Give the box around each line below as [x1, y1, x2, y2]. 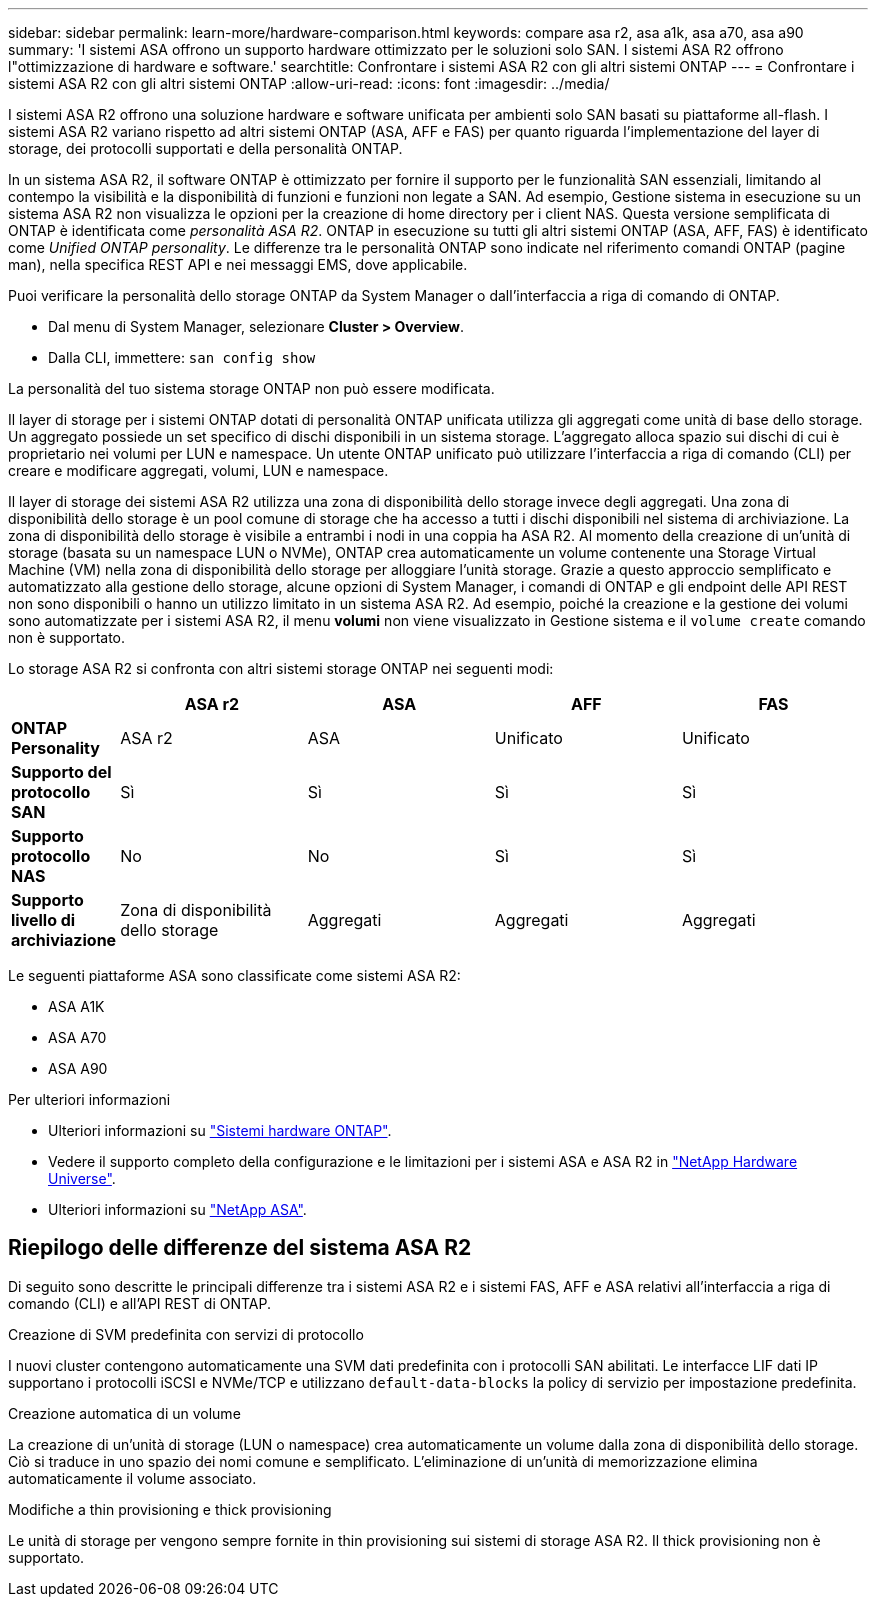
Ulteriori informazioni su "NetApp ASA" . [48, 1201, 307, 1218]
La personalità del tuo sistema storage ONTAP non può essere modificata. [8, 380, 495, 397]
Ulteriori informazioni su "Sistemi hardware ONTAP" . [48, 1122, 392, 1139]
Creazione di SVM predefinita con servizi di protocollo [8, 1325, 364, 1343]
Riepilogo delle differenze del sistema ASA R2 [8, 1235, 472, 1261]
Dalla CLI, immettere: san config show [48, 349, 316, 366]
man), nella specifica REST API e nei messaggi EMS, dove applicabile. [8, 256, 468, 273]
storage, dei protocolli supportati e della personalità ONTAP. [8, 140, 403, 157]
